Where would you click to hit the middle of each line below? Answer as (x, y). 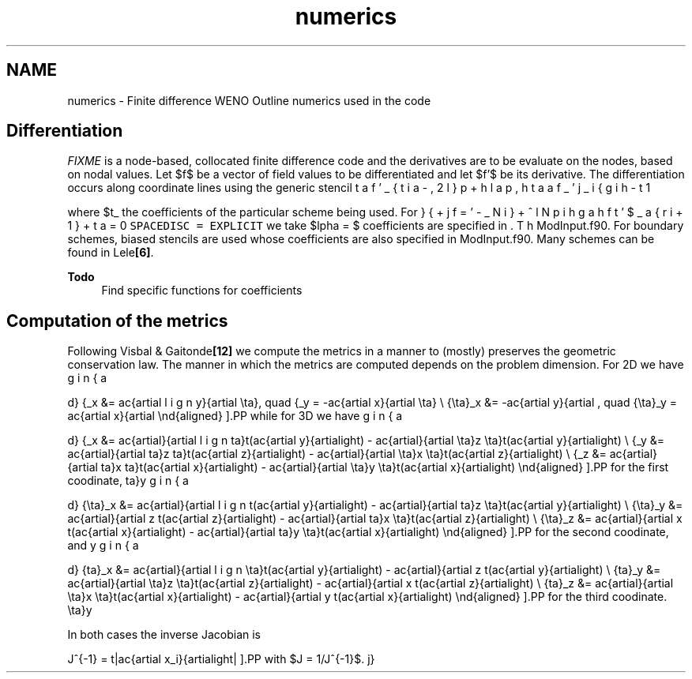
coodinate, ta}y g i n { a (128, 481)
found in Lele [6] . (111, 253)
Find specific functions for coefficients (202, 291)
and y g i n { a (103, 546)
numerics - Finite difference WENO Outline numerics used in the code (249, 100)
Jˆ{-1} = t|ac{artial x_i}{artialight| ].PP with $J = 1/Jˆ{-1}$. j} (221, 659)
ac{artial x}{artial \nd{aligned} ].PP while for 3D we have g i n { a (235, 416)
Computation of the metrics (117, 321)
